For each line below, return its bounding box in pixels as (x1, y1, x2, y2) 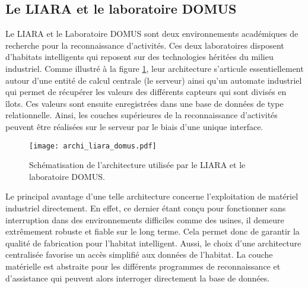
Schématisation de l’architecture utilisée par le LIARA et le (29, 159, 246, 171)
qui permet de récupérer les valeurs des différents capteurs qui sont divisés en (5, 86, 287, 98)
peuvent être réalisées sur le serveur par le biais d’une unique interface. (5, 120, 263, 132)
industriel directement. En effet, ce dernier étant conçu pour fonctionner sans (5, 201, 286, 214)
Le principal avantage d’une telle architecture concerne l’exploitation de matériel (5, 190, 299, 202)
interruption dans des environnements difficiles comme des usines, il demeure (5, 213, 284, 226)
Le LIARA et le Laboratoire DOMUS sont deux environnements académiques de (5, 27, 299, 40)
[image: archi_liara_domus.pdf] (29, 141, 157, 150)
